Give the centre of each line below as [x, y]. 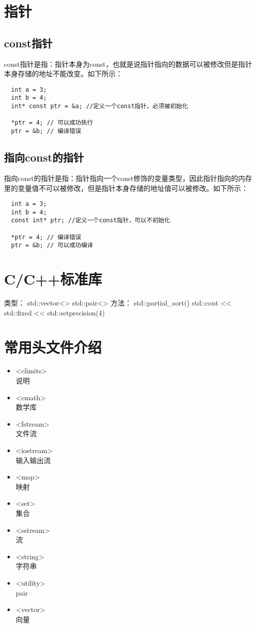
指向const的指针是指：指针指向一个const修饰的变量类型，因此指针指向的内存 [128, 178]
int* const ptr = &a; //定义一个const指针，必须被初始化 [100, 106]
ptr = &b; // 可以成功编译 [52, 245]
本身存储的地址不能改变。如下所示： [63, 74]
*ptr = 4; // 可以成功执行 [52, 123]
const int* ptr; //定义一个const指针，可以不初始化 [91, 221]
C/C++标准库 [53, 279]
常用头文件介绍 [53, 347]
